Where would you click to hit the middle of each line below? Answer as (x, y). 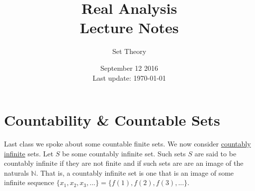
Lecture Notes (129, 27)
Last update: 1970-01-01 (129, 77)
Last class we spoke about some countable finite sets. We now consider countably (127, 144)
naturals (16, 172)
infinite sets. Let (29, 153)
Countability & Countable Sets (112, 120)
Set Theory (129, 51)
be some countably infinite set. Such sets (124, 153)
